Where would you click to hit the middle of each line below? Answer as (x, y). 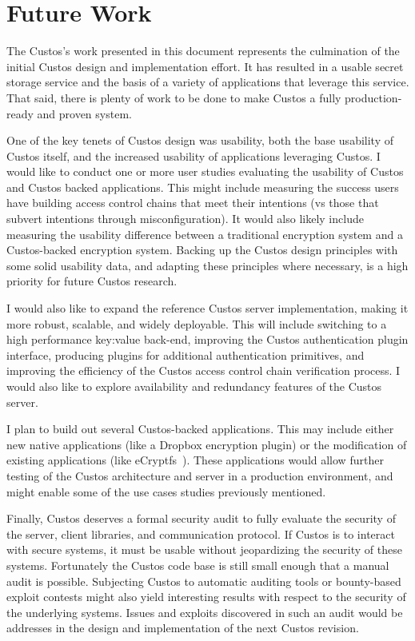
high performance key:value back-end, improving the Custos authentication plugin (207, 339)
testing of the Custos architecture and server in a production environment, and (200, 475)
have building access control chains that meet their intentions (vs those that (193, 203)
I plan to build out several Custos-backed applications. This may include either (200, 429)
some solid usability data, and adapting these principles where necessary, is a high (207, 265)
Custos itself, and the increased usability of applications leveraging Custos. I (194, 155)
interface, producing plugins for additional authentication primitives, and (186, 354)
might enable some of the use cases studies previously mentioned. (166, 491)
